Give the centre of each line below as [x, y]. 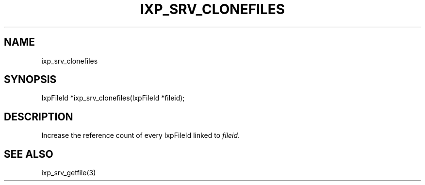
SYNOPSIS [30, 80]
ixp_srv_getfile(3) [69, 173]
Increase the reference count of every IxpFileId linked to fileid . [141, 135]
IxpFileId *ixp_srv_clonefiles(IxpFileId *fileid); [113, 98]
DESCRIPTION [39, 117]
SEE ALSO [29, 154]
